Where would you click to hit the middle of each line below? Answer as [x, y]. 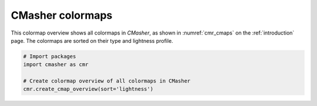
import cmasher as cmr [56, 65]
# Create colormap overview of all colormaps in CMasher [107, 81]
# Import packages [50, 56]
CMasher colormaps [62, 15]
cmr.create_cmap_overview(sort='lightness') [88, 89]
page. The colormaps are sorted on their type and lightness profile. [92, 40]
